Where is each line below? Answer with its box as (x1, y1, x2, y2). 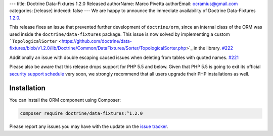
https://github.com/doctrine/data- (61, 38, 132, 44)
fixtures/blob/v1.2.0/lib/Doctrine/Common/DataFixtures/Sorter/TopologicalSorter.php (9, 45, 187, 51)
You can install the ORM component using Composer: (9, 97, 121, 103)
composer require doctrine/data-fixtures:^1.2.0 (20, 111, 143, 116)
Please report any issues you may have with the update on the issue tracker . (9, 123, 168, 129)
